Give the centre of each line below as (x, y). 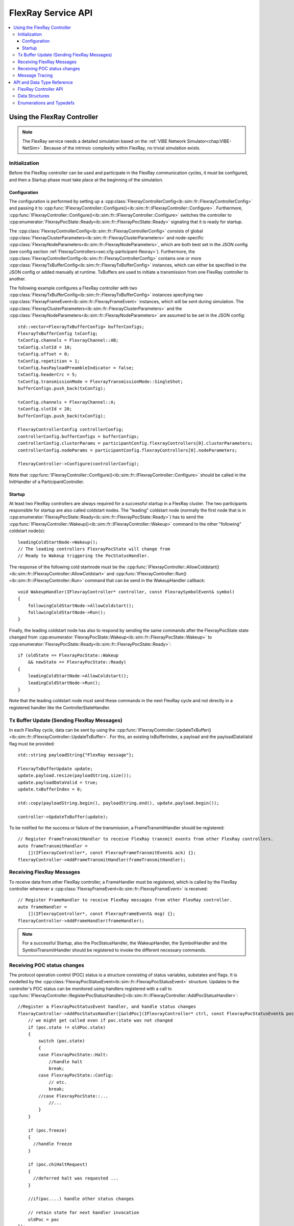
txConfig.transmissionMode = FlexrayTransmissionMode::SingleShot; (100, 382)
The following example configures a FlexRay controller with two (73, 288)
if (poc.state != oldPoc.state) (67, 1027)
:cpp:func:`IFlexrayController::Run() (151, 574)
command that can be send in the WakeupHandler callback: (145, 581)
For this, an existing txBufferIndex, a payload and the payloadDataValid (181, 737)
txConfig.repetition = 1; (49, 361)
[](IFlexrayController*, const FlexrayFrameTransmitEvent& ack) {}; (112, 853)
